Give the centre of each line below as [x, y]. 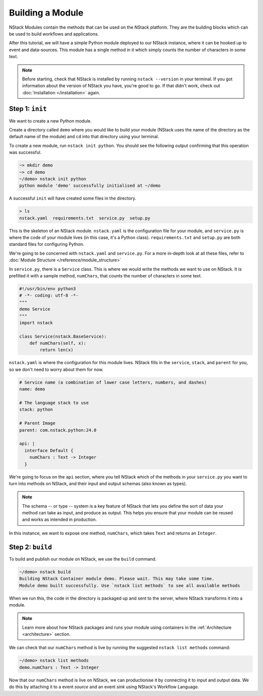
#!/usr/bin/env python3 [48, 289]
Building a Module [46, 13]
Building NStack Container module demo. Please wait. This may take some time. [117, 579]
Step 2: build [30, 547]
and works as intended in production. [59, 520]
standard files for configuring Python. [47, 244]
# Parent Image [37, 423]
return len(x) [56, 350]
